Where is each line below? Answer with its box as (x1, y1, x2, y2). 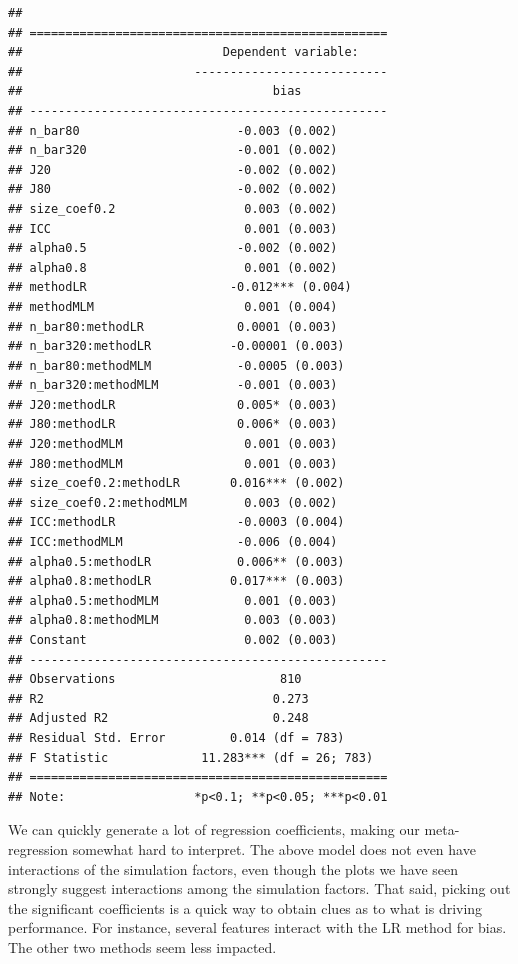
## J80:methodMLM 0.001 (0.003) (8, 456, 338, 471)
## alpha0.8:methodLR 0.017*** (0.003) (8, 574, 345, 589)
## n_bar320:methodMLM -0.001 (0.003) (8, 378, 338, 393)
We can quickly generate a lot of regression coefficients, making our (8, 819, 420, 840)
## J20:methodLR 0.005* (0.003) (8, 397, 338, 412)
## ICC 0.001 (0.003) (8, 221, 338, 236)
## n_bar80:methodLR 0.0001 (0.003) (8, 319, 338, 334)
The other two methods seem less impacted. (8, 936, 277, 957)
